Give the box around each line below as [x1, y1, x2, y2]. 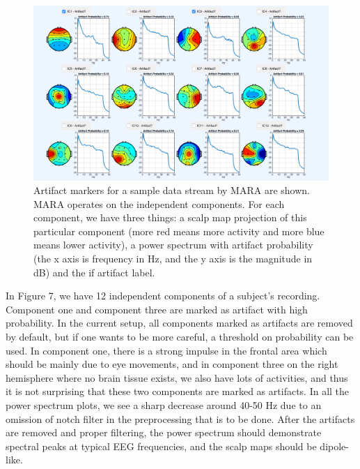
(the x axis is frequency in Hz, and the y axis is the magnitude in [33, 251, 313, 266]
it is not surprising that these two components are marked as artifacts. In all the [6, 384, 350, 399]
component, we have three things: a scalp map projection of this [33, 210, 307, 225]
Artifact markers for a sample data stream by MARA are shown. [33, 183, 310, 198]
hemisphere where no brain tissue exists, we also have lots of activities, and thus [6, 370, 348, 385]
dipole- [320, 438, 349, 453]
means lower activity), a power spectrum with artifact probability [33, 237, 313, 252]
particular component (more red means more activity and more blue [33, 223, 324, 238]
